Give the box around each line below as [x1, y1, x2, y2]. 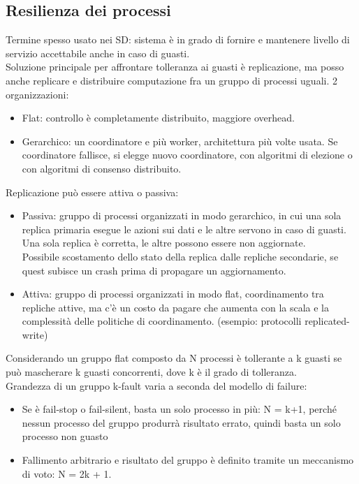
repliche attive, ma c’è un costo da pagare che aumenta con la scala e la [22, 300, 330, 314]
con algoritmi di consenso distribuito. [22, 161, 182, 175]
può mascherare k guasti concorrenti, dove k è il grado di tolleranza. [6, 365, 297, 379]
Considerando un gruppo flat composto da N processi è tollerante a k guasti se [6, 351, 342, 365]
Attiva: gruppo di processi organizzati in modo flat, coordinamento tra [22, 286, 324, 301]
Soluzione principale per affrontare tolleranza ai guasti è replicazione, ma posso [6, 59, 344, 74]
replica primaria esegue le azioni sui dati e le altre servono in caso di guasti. [22, 221, 346, 236]
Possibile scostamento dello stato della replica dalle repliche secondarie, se [22, 249, 339, 263]
